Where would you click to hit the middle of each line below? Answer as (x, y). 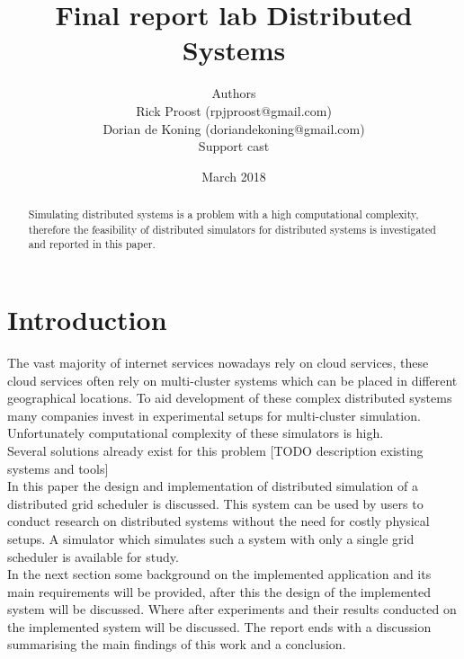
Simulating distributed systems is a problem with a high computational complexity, (223, 214)
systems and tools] (58, 468)
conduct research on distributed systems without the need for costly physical (219, 521)
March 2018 (234, 176)
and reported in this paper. (92, 244)
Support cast (234, 146)
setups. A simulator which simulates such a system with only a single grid (211, 538)
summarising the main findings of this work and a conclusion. (177, 644)
